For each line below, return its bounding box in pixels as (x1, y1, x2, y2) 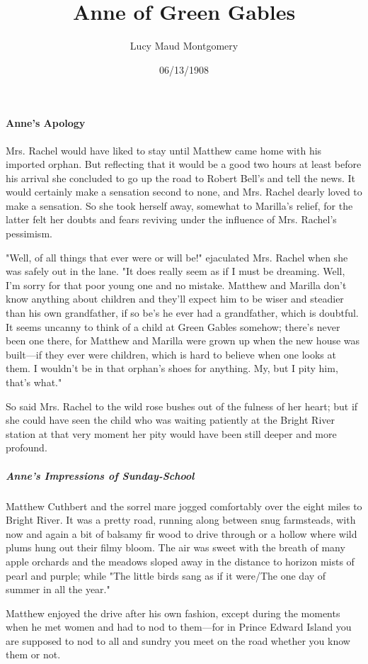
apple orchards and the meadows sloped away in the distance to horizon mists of (6, 553, 355, 568)
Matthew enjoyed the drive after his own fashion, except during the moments (6, 605, 340, 620)
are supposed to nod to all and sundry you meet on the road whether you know (6, 633, 350, 648)
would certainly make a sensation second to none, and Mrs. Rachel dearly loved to (6, 184, 362, 199)
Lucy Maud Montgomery (130, 38, 238, 53)
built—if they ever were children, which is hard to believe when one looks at (6, 347, 336, 361)
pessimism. (6, 226, 52, 241)
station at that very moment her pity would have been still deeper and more (6, 426, 337, 441)
